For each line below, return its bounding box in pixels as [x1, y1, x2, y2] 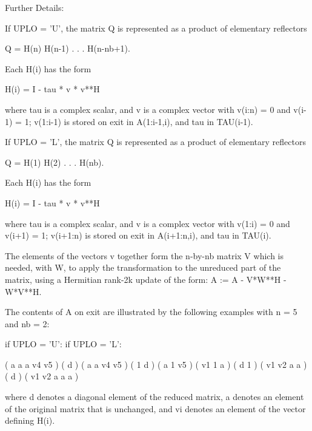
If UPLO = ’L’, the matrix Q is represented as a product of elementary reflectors [5, 135, 306, 148]
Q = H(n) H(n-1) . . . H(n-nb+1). [5, 42, 130, 55]
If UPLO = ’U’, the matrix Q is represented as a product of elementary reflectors [5, 21, 307, 34]
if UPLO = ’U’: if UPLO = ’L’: [5, 338, 122, 350]
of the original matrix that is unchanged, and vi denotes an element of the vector [5, 402, 306, 415]
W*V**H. [5, 285, 42, 297]
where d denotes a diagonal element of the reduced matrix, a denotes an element [5, 390, 304, 403]
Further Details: [5, 1, 64, 13]
